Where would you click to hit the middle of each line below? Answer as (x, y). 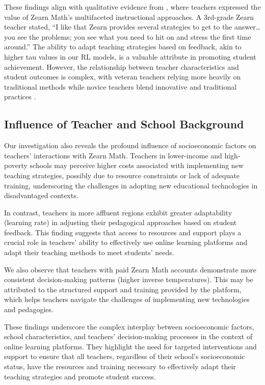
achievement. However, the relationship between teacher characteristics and (122, 66)
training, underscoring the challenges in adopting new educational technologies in (131, 185)
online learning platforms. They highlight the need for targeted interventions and (130, 346)
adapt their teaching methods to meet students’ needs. (89, 252)
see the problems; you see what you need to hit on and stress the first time (134, 36)
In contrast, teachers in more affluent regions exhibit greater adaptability (118, 212)
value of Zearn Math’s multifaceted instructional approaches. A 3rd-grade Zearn (129, 17)
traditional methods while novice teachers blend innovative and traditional (121, 86)
